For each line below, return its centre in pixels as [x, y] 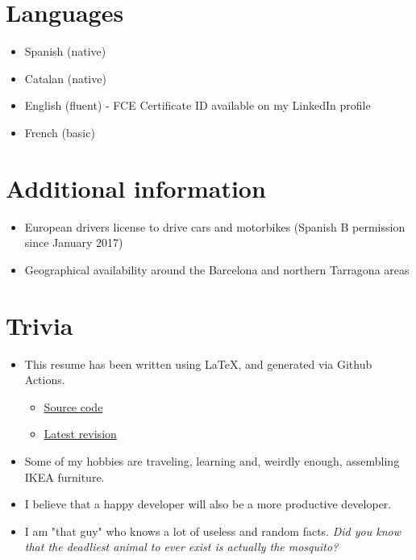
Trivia [40, 325]
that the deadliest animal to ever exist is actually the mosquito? [181, 547]
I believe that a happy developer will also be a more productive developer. [208, 504]
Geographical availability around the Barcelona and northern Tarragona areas [217, 269]
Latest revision [80, 434]
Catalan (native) [65, 78]
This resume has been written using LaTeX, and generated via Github [198, 364]
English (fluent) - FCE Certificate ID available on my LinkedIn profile [198, 105]
